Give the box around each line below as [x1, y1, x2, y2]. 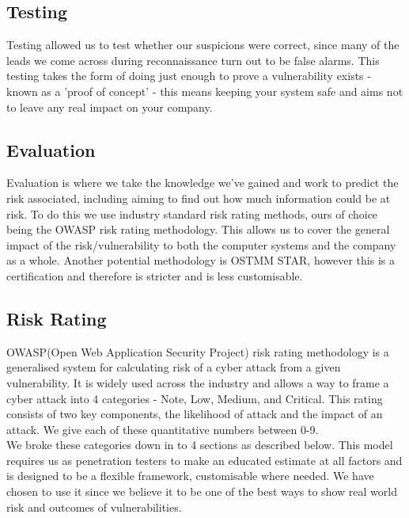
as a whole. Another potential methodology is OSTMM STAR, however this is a [6, 252, 395, 269]
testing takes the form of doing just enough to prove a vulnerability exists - [6, 67, 371, 84]
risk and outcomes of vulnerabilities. [6, 498, 182, 515]
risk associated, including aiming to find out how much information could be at [6, 189, 391, 206]
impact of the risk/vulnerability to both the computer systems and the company [6, 236, 396, 253]
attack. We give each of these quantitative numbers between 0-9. [6, 421, 319, 437]
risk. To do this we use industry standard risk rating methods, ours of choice [6, 205, 378, 222]
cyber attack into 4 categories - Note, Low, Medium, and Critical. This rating [6, 390, 383, 406]
